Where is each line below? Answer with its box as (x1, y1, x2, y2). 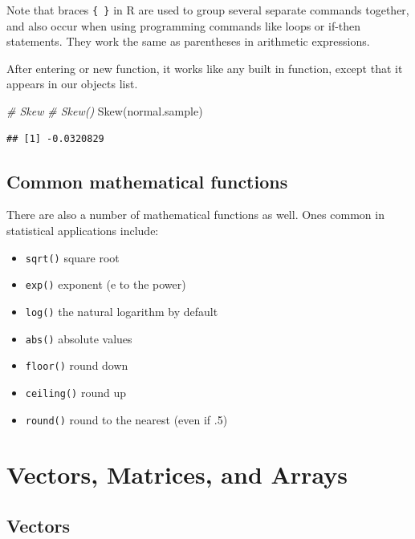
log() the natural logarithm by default (25, 302, 218, 319)
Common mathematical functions (6, 168, 288, 193)
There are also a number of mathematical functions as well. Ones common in (6, 206, 384, 223)
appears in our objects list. (6, 75, 138, 92)
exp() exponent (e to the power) (25, 276, 186, 293)
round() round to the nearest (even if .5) (25, 411, 228, 428)
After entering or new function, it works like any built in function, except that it (6, 59, 403, 76)
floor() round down (25, 357, 128, 374)
